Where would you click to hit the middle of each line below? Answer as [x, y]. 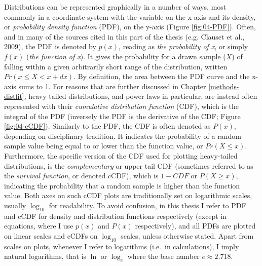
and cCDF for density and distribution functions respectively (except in [116, 216]
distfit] [14, 96]
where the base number [163, 256]
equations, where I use [39, 226]
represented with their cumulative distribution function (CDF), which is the [122, 106]
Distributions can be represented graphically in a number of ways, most [115, 7]
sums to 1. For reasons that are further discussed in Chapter [112, 86]
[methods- [224, 86]
